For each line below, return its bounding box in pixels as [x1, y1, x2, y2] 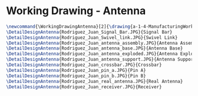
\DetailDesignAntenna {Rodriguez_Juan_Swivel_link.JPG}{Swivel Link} [6, 34, 178, 41]
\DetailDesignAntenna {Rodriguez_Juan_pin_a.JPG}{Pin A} [6, 67, 146, 73]
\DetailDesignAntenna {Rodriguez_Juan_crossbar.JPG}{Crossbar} [6, 62, 162, 68]
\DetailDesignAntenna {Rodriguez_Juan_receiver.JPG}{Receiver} [6, 84, 162, 90]
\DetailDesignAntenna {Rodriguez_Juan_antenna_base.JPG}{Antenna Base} [6, 45, 183, 51]
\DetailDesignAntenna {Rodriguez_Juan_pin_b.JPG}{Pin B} [6, 72, 146, 79]
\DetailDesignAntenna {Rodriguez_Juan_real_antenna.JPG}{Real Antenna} [6, 78, 183, 84]
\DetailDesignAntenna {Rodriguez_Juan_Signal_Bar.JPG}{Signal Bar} [6, 29, 173, 35]
